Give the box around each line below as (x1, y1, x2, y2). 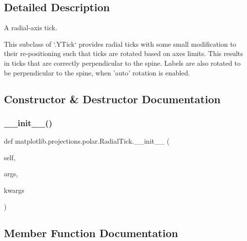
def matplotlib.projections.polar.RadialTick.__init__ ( (4, 136, 170, 146)
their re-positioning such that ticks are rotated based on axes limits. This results (4, 48, 243, 58)
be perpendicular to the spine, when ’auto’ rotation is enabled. (4, 67, 190, 77)
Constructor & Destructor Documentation (4, 91, 221, 106)
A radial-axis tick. (4, 22, 57, 33)
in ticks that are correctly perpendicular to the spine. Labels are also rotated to (4, 57, 241, 68)
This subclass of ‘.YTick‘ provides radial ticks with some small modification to (4, 38, 236, 49)
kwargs (4, 185, 25, 195)
